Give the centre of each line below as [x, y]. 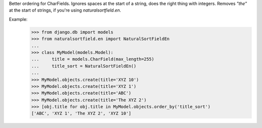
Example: [18, 19]
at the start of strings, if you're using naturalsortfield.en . [65, 10]
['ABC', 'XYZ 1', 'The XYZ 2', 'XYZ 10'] [81, 113]
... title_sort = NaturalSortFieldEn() [84, 66]
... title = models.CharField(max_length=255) [93, 59]
